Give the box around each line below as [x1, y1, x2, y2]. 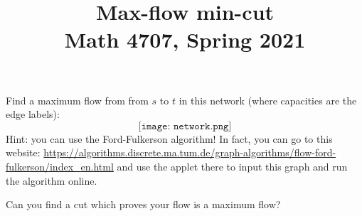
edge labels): [6, 107, 60, 121]
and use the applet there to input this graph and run [117, 158, 348, 173]
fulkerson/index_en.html [6, 158, 114, 173]
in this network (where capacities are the [179, 92, 357, 107]
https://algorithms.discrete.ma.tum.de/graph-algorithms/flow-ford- [43, 145, 336, 160]
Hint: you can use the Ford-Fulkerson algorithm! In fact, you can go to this [6, 131, 333, 146]
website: [6, 145, 41, 160]
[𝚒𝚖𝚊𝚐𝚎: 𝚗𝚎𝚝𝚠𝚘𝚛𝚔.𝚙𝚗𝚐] [138, 121, 232, 131]
